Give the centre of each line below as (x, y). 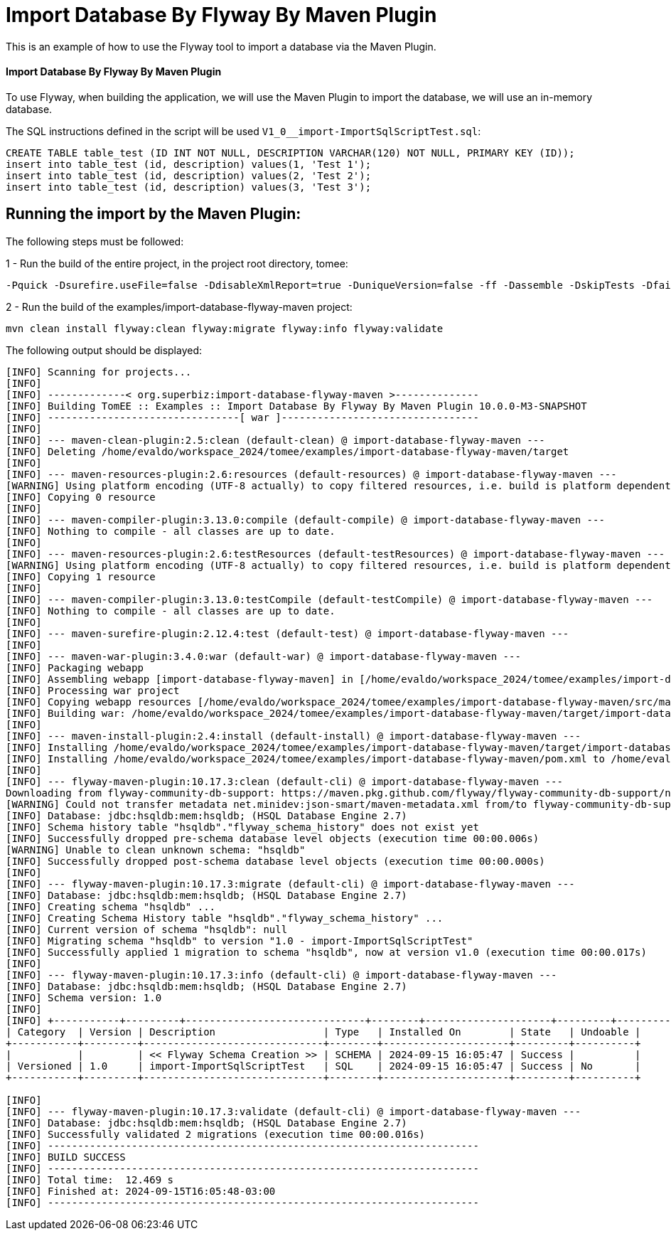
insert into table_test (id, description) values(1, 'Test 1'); (189, 164)
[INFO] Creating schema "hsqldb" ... (111, 906)
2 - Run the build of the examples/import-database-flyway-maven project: (179, 307)
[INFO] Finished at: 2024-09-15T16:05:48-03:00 (141, 1191)
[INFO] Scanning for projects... (99, 372)
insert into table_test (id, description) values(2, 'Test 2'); (189, 175)
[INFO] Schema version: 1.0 (84, 997)
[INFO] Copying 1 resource (81, 576)
